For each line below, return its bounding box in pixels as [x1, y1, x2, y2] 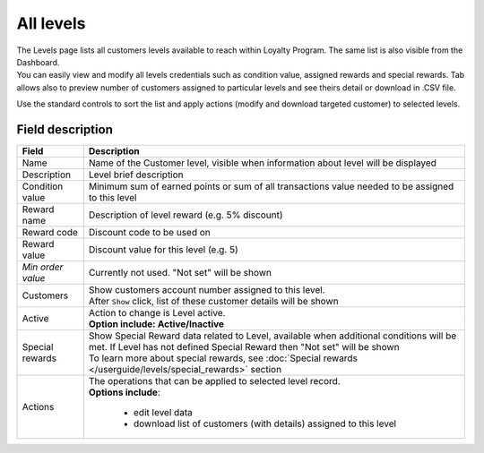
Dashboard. [16, 56, 60, 67]
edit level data [133, 406, 193, 419]
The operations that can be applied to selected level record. [88, 375, 341, 388]
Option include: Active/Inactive [88, 318, 224, 330]
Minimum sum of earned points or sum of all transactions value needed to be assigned [88, 180, 454, 192]
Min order [22, 261, 64, 273]
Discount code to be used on [88, 226, 211, 239]
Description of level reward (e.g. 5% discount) [88, 209, 283, 221]
